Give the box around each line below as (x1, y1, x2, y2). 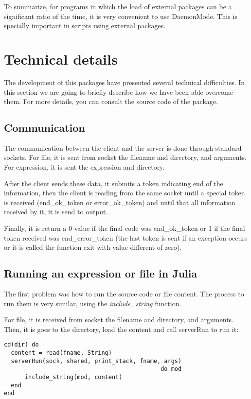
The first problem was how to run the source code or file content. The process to (4, 289, 244, 299)
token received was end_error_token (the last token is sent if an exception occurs (4, 232, 248, 243)
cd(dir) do (4, 341, 39, 348)
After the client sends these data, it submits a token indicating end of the (4, 178, 223, 188)
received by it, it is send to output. (4, 207, 108, 217)
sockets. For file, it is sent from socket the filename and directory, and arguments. (4, 152, 247, 162)
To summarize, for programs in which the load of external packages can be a (4, 1, 232, 11)
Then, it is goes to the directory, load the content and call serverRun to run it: (4, 324, 239, 334)
